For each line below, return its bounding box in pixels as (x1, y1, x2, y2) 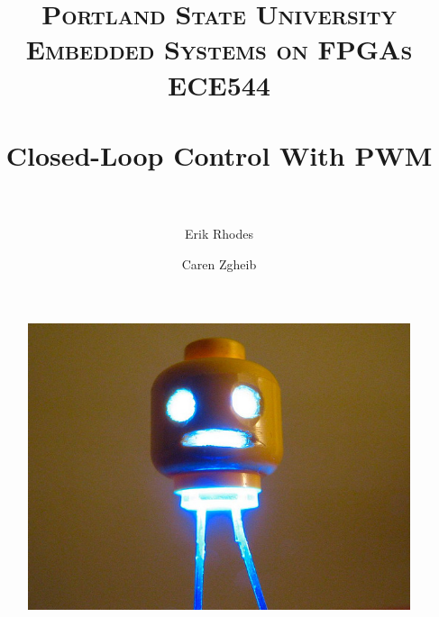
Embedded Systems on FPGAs (25, 31, 413, 68)
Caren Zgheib (181, 254, 257, 273)
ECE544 (168, 66, 270, 103)
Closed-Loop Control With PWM (5, 136, 433, 173)
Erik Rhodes (185, 224, 253, 243)
